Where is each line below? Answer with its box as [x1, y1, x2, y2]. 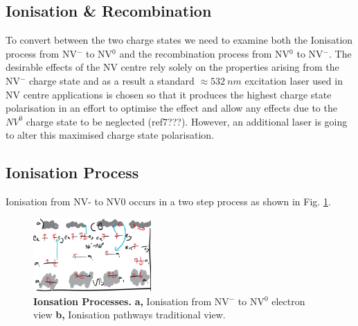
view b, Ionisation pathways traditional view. [33, 307, 226, 322]
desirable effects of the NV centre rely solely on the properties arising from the [6, 60, 339, 74]
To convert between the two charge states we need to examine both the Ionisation [6, 33, 353, 47]
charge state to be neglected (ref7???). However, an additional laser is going [26, 114, 348, 128]
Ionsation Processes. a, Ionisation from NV [33, 293, 229, 308]
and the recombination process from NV [119, 46, 290, 60]
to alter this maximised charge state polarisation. [6, 128, 215, 142]
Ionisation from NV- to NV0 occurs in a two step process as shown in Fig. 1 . [6, 194, 331, 209]
